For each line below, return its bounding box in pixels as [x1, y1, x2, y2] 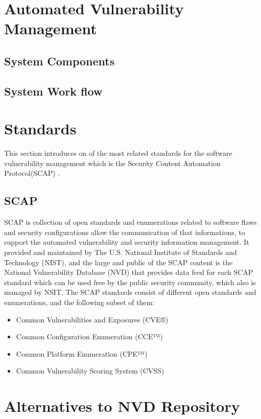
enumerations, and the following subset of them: [4, 296, 155, 307]
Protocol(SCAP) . [4, 168, 60, 178]
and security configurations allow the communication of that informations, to [4, 226, 245, 237]
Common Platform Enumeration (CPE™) [16, 348, 148, 359]
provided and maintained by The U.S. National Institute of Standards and [4, 247, 237, 258]
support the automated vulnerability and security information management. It [4, 237, 249, 247]
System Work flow [4, 83, 103, 99]
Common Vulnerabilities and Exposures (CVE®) [16, 314, 169, 324]
